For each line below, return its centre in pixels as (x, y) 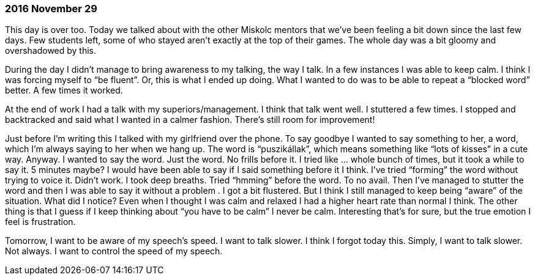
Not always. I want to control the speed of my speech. (114, 251)
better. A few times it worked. (64, 90)
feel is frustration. (40, 222)
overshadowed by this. (51, 51)
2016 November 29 (51, 9)
